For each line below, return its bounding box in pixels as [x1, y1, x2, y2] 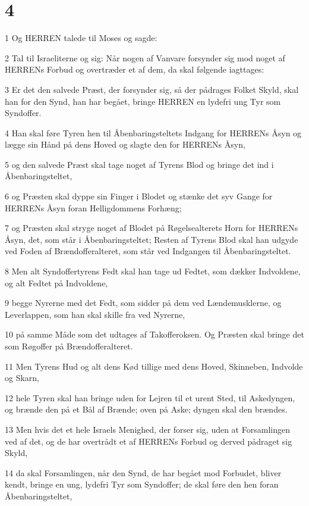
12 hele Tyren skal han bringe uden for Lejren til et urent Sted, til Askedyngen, [5, 391, 295, 404]
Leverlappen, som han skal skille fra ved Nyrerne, [5, 308, 185, 320]
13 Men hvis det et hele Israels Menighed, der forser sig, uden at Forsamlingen [5, 423, 290, 435]
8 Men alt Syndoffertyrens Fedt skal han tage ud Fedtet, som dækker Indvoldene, [5, 265, 301, 277]
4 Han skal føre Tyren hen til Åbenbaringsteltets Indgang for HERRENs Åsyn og [5, 126, 302, 139]
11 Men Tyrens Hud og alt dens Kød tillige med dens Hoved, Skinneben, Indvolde [5, 360, 303, 372]
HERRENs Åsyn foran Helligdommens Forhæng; [5, 201, 182, 214]
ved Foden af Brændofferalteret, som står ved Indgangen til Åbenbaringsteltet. [5, 245, 291, 257]
